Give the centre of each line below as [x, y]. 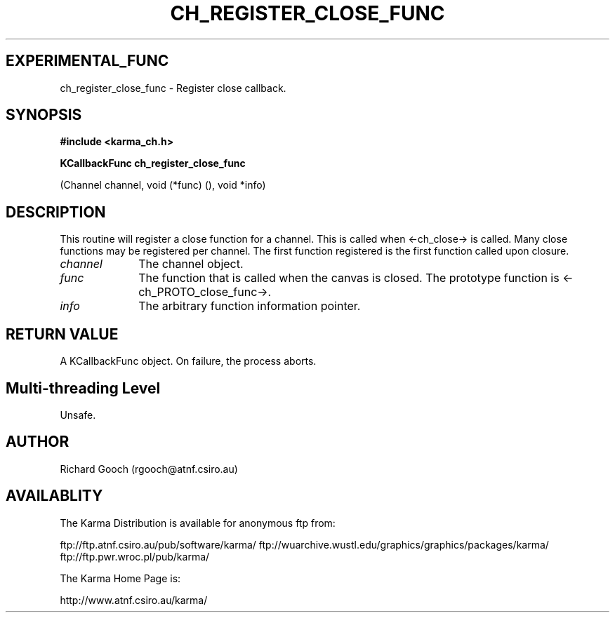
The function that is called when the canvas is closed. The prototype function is [349, 278]
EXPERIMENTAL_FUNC [87, 61]
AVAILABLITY [54, 496]
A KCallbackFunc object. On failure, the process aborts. [188, 361]
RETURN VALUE [62, 334]
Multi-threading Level [83, 388]
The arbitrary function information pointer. [250, 306]
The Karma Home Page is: [120, 578]
